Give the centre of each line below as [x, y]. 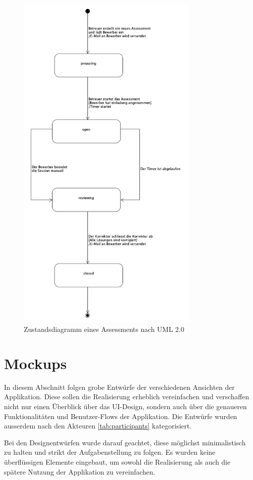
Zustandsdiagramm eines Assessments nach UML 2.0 [104, 329]
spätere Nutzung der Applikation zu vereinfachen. [80, 471]
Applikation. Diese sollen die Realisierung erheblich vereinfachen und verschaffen [126, 397]
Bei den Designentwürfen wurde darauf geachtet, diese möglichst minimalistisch [125, 442]
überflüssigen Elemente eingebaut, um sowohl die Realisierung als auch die [117, 461]
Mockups [35, 363]
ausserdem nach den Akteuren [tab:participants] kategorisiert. [98, 426]
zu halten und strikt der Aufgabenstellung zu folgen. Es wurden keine [110, 452]
